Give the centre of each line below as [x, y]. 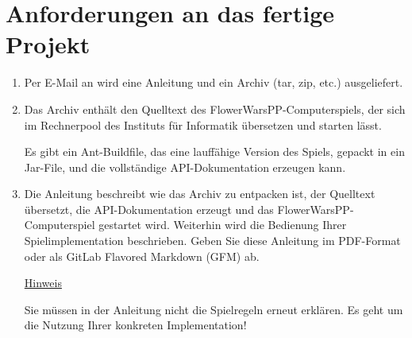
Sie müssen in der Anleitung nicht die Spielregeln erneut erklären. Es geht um [214, 309]
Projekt [48, 44]
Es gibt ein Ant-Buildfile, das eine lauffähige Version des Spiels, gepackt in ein [214, 152]
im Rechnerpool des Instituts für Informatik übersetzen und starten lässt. [203, 124]
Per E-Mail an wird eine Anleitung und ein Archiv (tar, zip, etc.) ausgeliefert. [214, 82]
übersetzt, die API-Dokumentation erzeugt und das [149, 209]
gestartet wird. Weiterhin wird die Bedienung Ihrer [223, 225]
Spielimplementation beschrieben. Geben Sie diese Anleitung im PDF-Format [212, 241]
